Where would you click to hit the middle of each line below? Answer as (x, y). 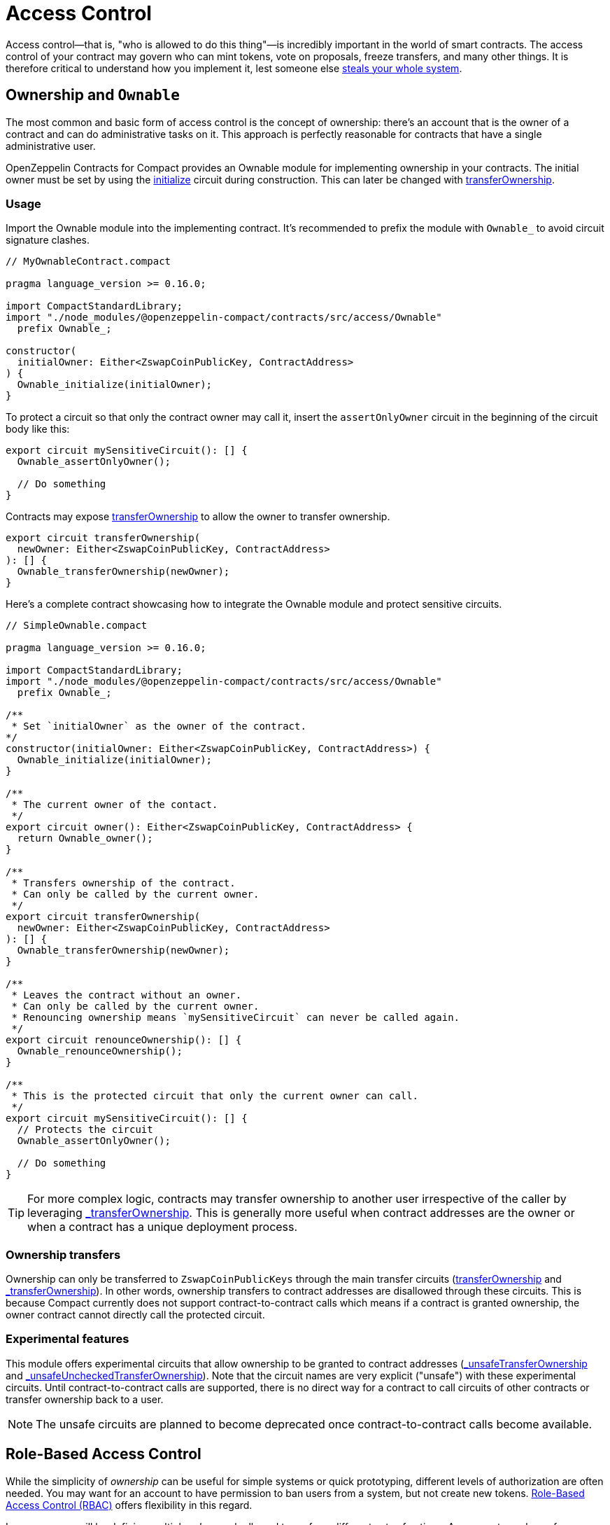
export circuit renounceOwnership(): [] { (124, 1040)
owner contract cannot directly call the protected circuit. (135, 1315)
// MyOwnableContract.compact (88, 262)
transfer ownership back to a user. (85, 1399)
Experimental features (68, 1339)
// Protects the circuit (85, 1130)
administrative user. (51, 146)
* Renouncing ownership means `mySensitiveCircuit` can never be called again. (236, 1018)
